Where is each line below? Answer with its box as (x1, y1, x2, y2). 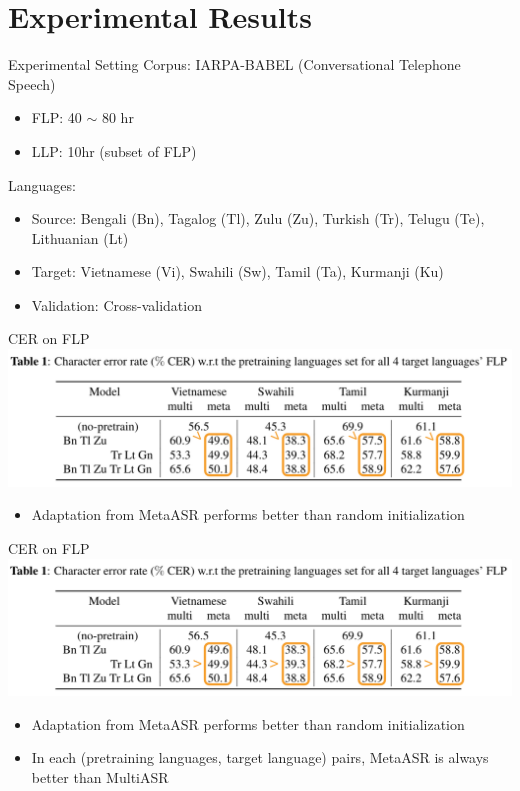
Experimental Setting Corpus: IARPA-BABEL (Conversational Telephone (8, 54, 461, 75)
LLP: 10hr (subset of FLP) (31, 140, 197, 161)
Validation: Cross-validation (31, 294, 202, 315)
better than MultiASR (31, 766, 169, 787)
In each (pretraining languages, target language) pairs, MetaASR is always (31, 747, 489, 768)
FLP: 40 (31, 107, 82, 128)
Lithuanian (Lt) (31, 227, 129, 248)
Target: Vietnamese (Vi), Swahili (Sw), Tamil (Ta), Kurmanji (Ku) (31, 261, 444, 282)
